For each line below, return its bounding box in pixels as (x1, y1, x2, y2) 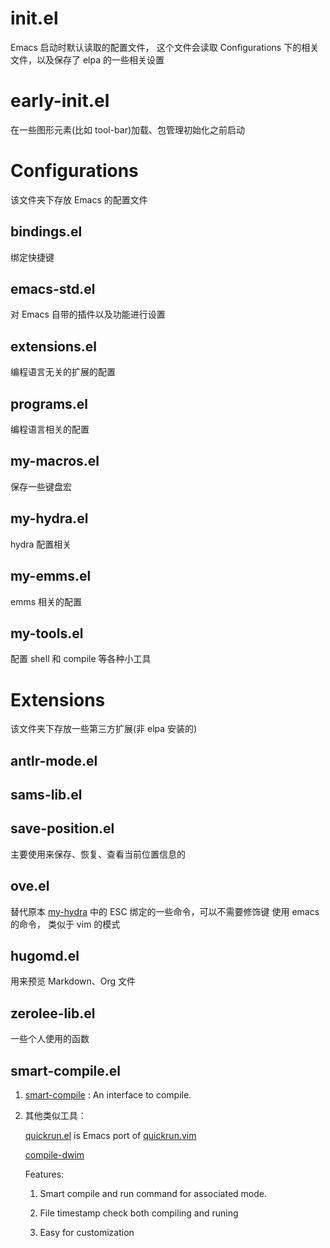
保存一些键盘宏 (10, 480, 72, 492)
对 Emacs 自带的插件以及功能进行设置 (10, 308, 166, 321)
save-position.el (10, 820, 115, 837)
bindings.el (10, 223, 83, 241)
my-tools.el (10, 625, 84, 642)
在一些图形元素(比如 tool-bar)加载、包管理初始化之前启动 (10, 123, 246, 136)
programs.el (10, 395, 89, 412)
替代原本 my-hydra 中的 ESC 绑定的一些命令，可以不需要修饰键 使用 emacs (10, 905, 320, 917)
